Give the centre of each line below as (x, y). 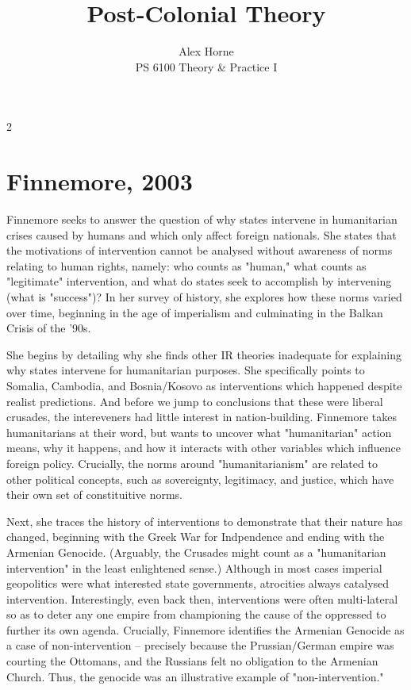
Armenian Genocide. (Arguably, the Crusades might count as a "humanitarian (196, 552)
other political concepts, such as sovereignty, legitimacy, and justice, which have (200, 479)
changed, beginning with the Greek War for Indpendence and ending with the (196, 537)
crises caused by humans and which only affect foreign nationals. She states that (202, 234)
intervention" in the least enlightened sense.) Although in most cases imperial (194, 567)
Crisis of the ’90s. (49, 328)
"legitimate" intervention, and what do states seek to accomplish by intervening (199, 281)
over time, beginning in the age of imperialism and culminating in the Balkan (195, 312)
